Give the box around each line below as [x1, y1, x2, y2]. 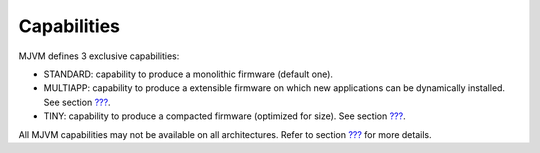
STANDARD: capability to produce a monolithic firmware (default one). [43, 68, 334, 80]
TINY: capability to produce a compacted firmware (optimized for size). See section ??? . [43, 110, 406, 122]
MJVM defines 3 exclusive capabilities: [18, 50, 180, 62]
